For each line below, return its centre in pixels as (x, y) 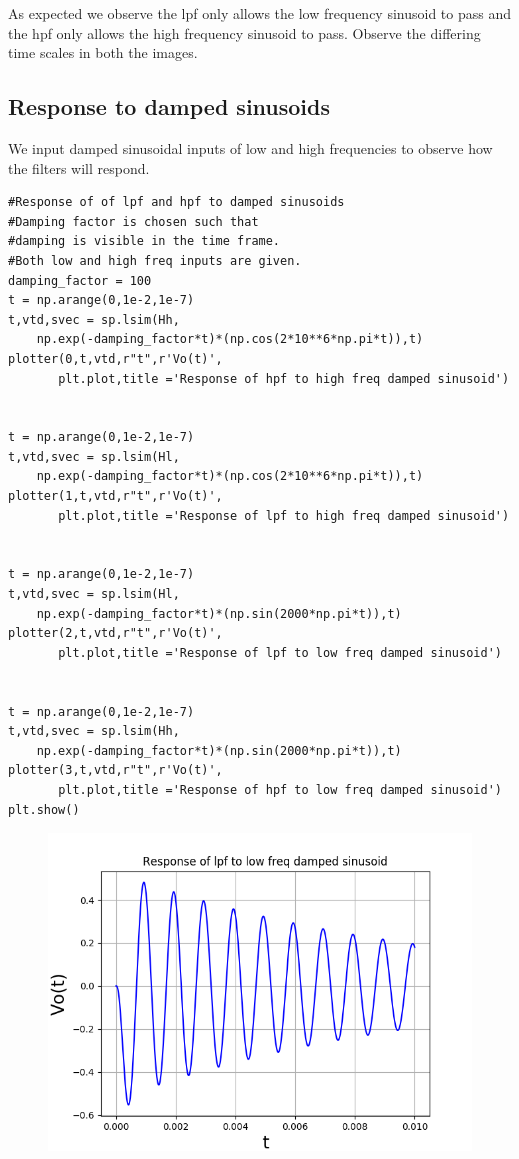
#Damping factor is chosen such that (133, 221)
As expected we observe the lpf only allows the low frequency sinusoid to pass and (260, 13)
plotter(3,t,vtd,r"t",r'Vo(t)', (115, 770)
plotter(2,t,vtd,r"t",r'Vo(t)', (115, 633)
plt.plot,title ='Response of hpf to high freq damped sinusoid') (284, 378)
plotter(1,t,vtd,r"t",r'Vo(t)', (115, 496)
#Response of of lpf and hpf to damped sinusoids (176, 202)
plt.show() (44, 809)
